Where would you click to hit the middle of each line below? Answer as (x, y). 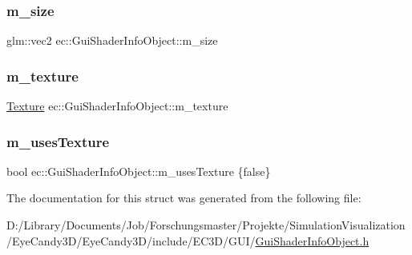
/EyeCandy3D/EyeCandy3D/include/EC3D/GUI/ (131, 240)
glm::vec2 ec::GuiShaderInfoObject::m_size (112, 40)
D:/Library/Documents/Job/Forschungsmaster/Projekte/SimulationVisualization (206, 225)
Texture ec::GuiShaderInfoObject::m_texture (117, 106)
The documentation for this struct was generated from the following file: (184, 198)
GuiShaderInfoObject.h (312, 240)
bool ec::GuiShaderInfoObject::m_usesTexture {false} (139, 171)
